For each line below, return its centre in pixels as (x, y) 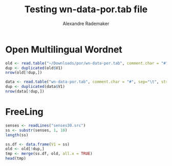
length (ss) (17, 135)
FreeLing (24, 112)
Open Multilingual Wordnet (64, 49)
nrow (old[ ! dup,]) (24, 73)
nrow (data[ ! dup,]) (25, 91)
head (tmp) (16, 159)
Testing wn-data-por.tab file (86, 9)
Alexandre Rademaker (86, 23)
